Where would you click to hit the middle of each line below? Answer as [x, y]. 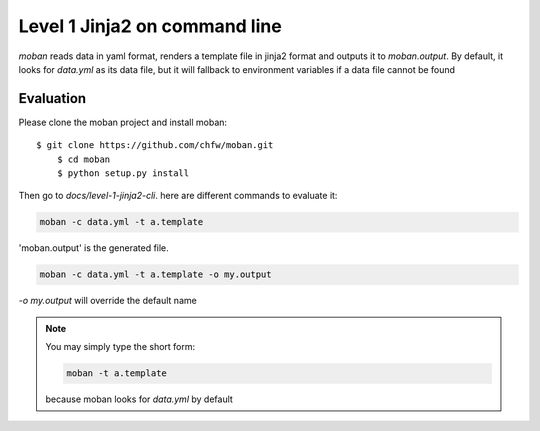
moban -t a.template [116, 373]
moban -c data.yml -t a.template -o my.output [155, 274]
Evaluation [52, 98]
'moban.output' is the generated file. [93, 248]
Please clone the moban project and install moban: [123, 122]
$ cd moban [83, 159]
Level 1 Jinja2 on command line [150, 26]
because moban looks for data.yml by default [139, 399]
